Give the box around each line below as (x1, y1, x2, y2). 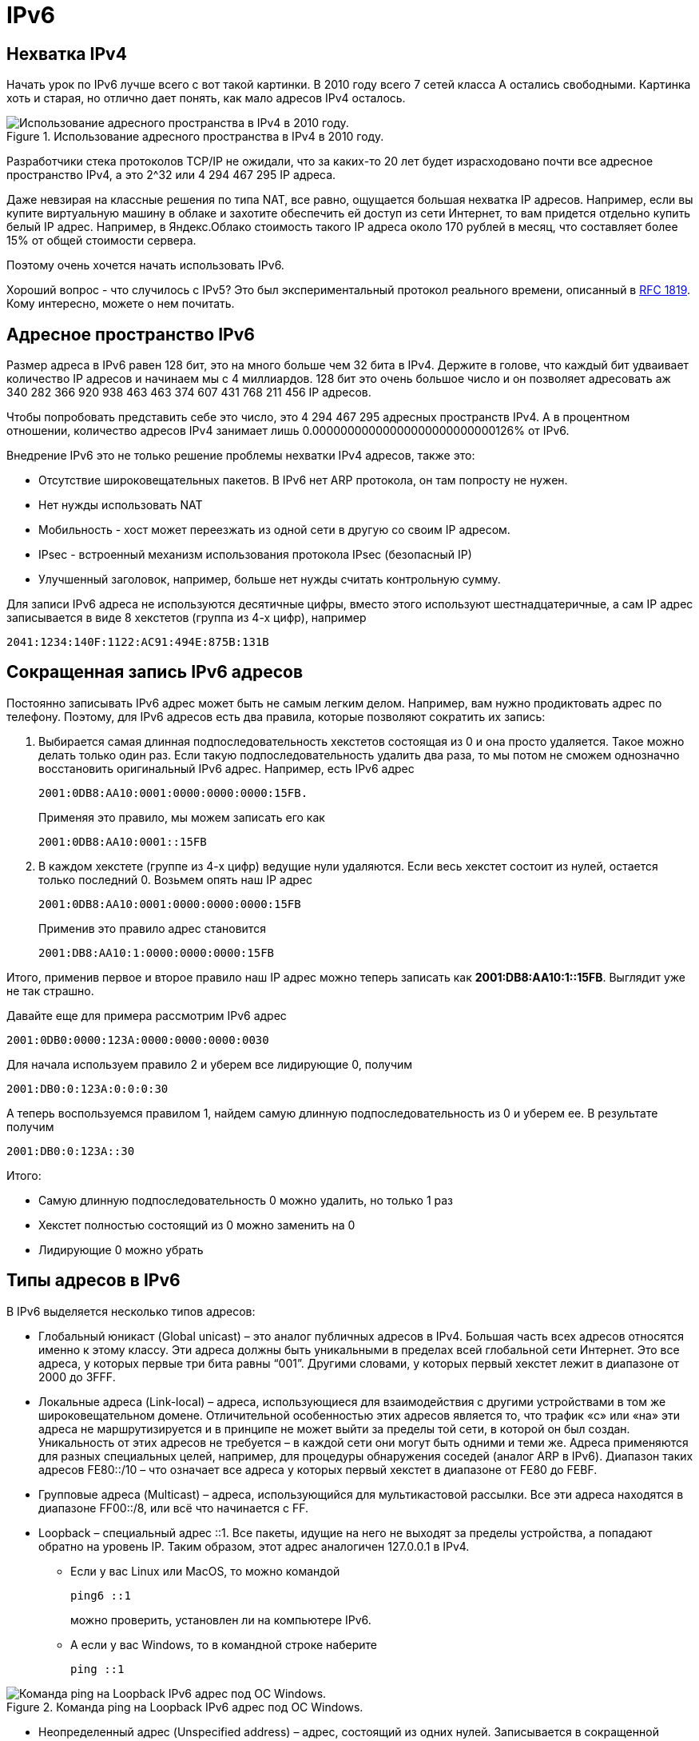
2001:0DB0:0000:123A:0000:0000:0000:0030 (6, 1033, 269, 1046)
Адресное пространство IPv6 (6, 324, 255, 345)
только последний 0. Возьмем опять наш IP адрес (38, 872, 312, 886)
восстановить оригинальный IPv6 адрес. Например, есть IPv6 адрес (38, 761, 415, 775)
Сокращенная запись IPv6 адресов (6, 662, 304, 683)
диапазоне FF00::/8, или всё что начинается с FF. (38, 1500, 309, 1515)
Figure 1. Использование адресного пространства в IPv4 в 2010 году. (6, 129, 384, 144)
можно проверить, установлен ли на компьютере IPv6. (70, 1612, 371, 1627)
